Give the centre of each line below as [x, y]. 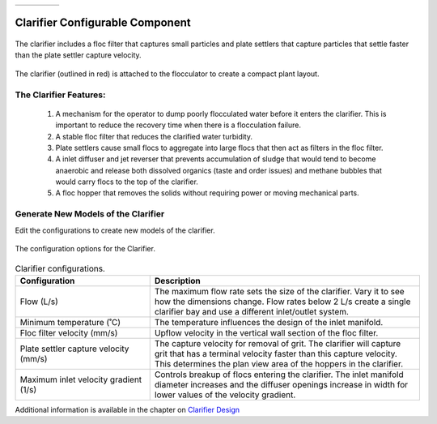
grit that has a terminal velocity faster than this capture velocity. [276, 353]
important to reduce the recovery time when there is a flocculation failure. [178, 125]
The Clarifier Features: [60, 95]
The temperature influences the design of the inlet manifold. [269, 322]
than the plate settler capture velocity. [78, 55]
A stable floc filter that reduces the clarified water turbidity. [154, 136]
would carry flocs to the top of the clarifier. [127, 182]
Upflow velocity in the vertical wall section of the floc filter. [266, 332]
